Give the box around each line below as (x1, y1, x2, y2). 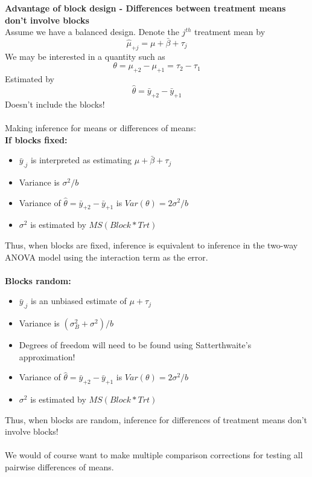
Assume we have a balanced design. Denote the (5, 25, 179, 38)
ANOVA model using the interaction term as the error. (5, 250, 208, 263)
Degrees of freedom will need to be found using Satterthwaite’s (19, 339, 252, 351)
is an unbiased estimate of (30, 294, 127, 307)
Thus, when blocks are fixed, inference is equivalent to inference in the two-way (5, 238, 298, 251)
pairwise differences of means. (5, 461, 114, 473)
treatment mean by (194, 25, 266, 38)
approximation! (19, 350, 75, 363)
